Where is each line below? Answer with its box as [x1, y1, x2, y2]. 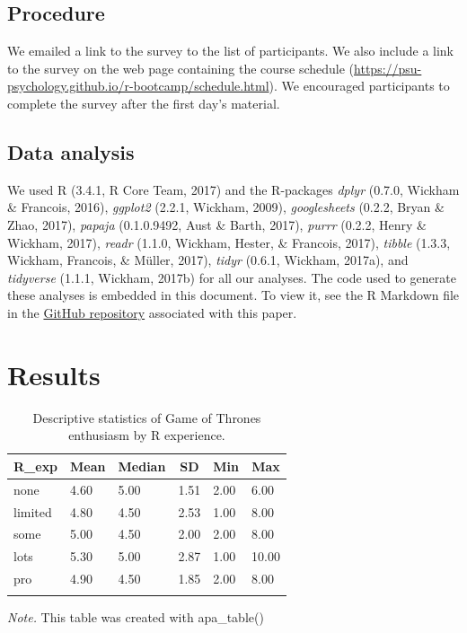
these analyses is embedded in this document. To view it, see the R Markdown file [7, 286, 460, 304]
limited [13, 502, 52, 521]
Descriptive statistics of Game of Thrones [32, 408, 261, 426]
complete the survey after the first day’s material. [7, 93, 280, 112]
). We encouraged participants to [269, 76, 450, 95]
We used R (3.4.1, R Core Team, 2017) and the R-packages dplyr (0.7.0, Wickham [7, 180, 460, 198]
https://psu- [354, 58, 422, 77]
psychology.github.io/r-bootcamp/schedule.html [7, 76, 269, 95]
